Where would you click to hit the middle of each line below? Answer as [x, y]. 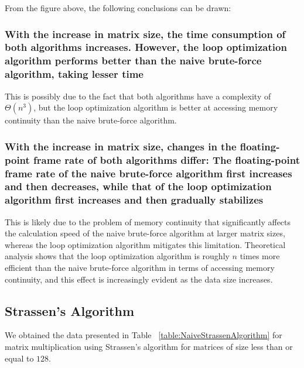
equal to [19, 358]
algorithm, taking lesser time [74, 74]
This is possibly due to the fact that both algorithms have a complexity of [138, 96]
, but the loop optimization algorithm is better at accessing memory [156, 107]
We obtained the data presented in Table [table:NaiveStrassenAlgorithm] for [144, 335]
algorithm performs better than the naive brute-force [133, 61]
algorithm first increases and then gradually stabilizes [134, 200]
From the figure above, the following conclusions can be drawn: [118, 8]
